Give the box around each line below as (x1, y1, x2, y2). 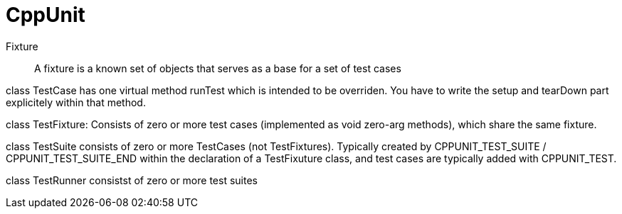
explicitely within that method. (6, 96, 146, 108)
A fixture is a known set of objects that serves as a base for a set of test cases (34, 62, 401, 74)
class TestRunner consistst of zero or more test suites (6, 174, 258, 186)
